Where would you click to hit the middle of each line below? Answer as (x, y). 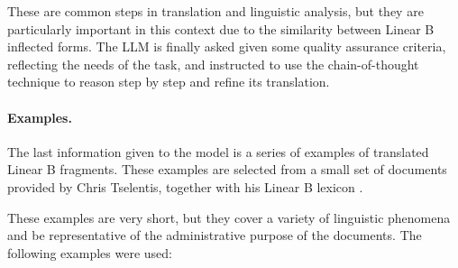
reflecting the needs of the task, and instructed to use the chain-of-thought (213, 64)
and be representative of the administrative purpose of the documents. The (215, 235)
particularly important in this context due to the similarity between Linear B (221, 28)
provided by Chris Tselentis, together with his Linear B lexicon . (185, 186)
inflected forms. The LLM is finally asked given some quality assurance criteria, (227, 46)
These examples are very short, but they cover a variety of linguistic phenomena (229, 217)
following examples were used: (90, 252)
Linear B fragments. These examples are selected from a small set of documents (227, 169)
